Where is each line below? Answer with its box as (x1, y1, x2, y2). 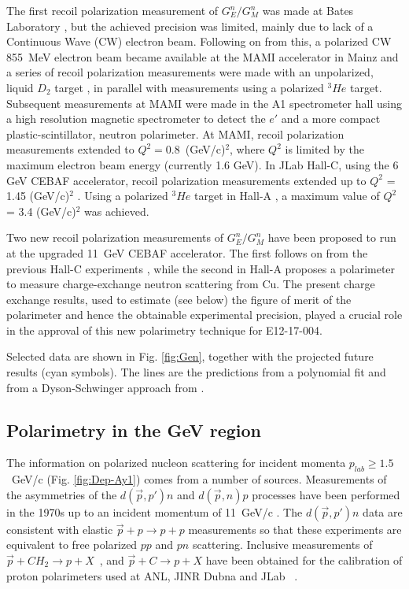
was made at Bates (262, 2, 354, 18)
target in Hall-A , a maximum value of (194, 187, 380, 204)
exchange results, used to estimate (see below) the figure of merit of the (6, 291, 352, 307)
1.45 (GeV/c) (6, 187, 70, 204)
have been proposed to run (267, 229, 396, 246)
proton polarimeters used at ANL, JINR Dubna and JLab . (6, 567, 298, 583)
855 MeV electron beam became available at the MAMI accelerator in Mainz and (6, 48, 399, 65)
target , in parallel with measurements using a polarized (54, 79, 324, 95)
